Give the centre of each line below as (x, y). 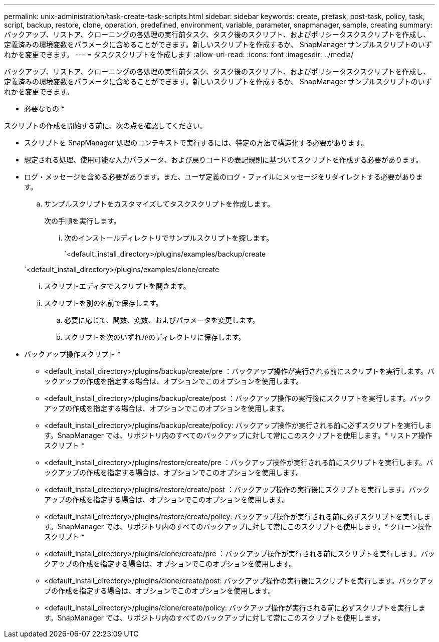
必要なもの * (44, 109)
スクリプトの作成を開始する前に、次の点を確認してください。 (105, 126)
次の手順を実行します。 (82, 221)
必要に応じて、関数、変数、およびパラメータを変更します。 (162, 320)
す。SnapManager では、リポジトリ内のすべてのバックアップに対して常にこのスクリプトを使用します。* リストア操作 (238, 435)
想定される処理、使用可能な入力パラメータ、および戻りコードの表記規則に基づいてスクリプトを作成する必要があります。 (224, 160)
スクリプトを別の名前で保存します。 (103, 303)
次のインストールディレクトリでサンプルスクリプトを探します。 (169, 238)
